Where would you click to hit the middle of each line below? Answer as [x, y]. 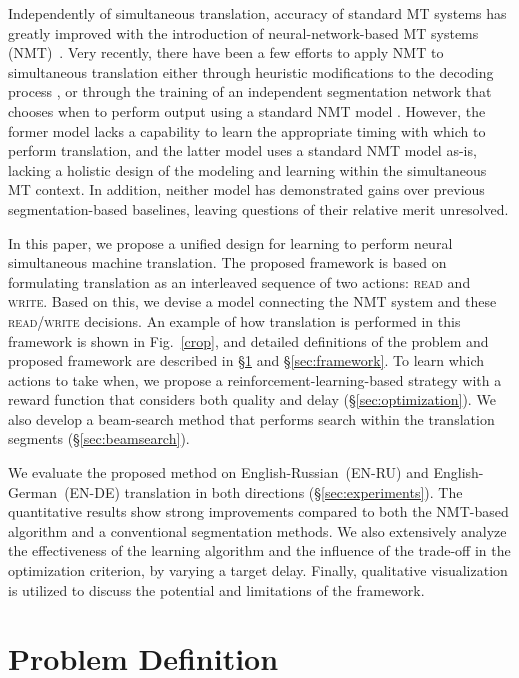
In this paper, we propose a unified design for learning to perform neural [230, 242]
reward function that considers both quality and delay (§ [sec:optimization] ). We [252, 399]
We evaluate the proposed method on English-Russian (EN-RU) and [218, 472]
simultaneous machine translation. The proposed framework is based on [227, 262]
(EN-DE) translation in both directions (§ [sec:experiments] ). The [263, 491]
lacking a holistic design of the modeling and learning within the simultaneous [247, 169]
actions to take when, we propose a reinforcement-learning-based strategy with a [255, 379]
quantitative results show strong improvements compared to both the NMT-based [258, 511]
